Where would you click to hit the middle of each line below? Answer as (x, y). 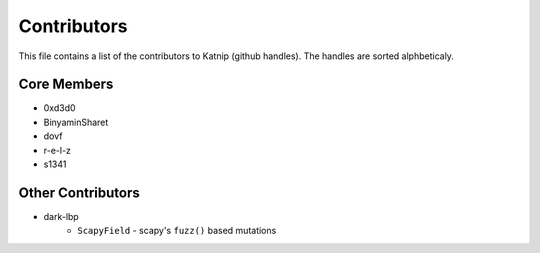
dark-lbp (61, 216)
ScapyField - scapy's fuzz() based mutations (177, 231)
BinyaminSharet (76, 122)
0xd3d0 (59, 108)
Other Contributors (79, 192)
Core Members (66, 84)
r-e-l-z (57, 150)
